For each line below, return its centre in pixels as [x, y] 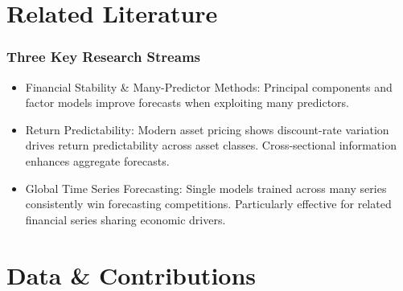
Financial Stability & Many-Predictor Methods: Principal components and [209, 86]
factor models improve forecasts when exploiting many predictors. [187, 102]
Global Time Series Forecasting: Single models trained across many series [206, 188]
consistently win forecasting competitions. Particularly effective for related [208, 204]
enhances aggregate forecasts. [97, 160]
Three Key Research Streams [103, 57]
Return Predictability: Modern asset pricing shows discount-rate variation [207, 129]
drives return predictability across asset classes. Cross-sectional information [211, 145]
